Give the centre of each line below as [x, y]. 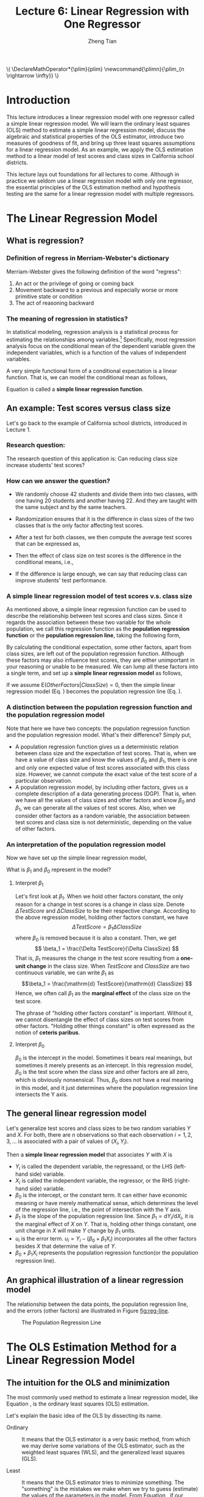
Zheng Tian [102, 41]
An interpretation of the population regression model [86, 845]
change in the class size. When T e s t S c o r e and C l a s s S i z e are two [108, 966]
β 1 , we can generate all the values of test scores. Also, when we [95, 809]
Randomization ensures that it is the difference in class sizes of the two [104, 519]
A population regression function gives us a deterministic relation [97, 747]
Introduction [38, 100]
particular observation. [44, 780]
